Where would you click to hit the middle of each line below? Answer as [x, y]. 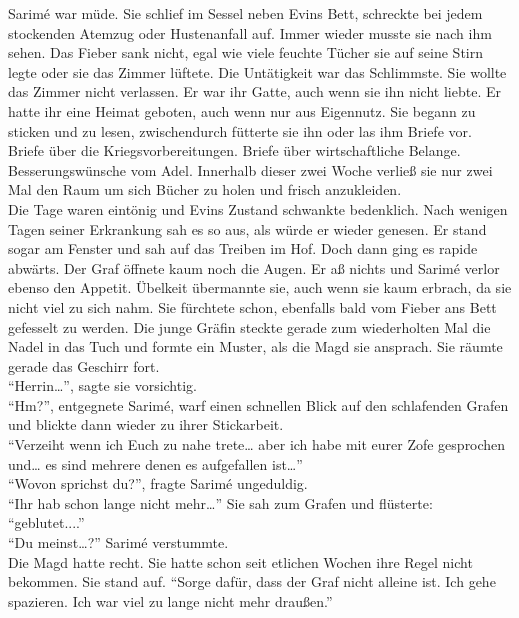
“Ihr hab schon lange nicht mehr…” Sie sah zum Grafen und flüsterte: [220, 502]
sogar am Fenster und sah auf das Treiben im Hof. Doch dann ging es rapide [243, 248]
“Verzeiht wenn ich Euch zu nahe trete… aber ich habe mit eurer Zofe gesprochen [257, 444]
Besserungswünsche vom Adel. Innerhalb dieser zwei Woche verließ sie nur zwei [250, 169]
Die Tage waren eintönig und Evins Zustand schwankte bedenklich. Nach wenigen [258, 208]
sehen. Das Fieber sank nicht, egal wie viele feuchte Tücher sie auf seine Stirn [245, 52]
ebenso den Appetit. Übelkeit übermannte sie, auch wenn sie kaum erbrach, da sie [260, 287]
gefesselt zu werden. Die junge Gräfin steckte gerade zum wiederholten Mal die [249, 326]
